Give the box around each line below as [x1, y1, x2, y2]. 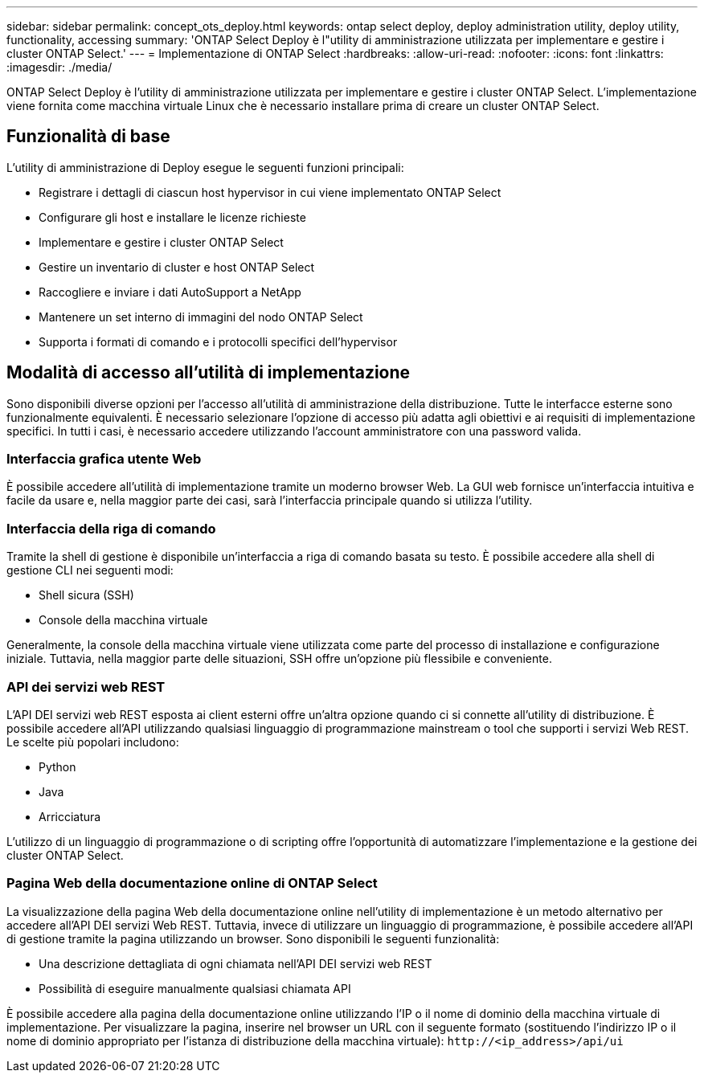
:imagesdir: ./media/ [6, 60, 113, 74]
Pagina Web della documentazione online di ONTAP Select [6, 875, 378, 892]
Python [39, 759, 76, 774]
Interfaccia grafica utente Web [6, 451, 202, 468]
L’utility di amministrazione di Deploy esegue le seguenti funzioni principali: [6, 160, 404, 174]
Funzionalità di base [6, 126, 170, 147]
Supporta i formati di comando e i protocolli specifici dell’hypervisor [39, 334, 398, 349]
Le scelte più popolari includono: [6, 734, 179, 749]
